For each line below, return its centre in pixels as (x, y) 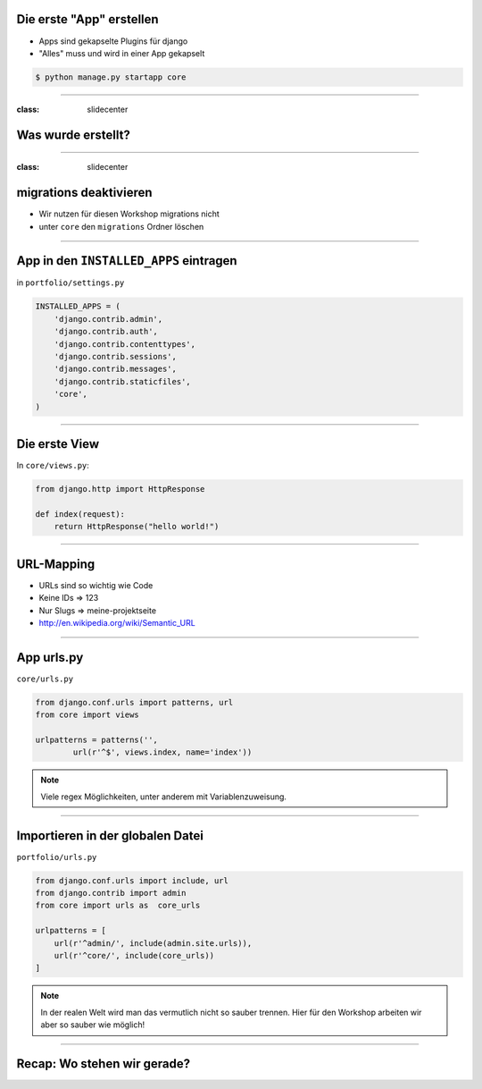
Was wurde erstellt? (74, 135)
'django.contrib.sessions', (116, 357)
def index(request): (80, 514)
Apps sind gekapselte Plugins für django (113, 41)
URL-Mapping (56, 564)
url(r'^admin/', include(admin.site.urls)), (153, 943)
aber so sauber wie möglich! (93, 1025)
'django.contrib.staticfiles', (122, 381)
